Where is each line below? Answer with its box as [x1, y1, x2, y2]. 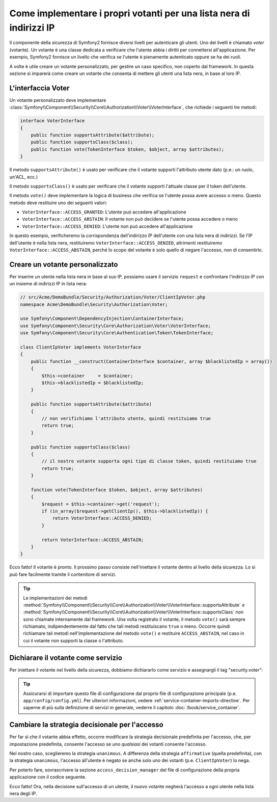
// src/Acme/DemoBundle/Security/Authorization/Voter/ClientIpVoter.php [20, 295, 206, 300]
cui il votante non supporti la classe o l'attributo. [23, 637, 124, 644]
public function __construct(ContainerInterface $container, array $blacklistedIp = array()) [31, 358, 272, 364]
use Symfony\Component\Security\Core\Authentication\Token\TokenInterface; [20, 330, 214, 336]
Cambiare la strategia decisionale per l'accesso [9, 720, 163, 729]
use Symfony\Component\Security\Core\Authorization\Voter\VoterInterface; [20, 323, 211, 329]
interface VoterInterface [20, 118, 85, 124]
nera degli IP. [9, 790, 37, 796]
